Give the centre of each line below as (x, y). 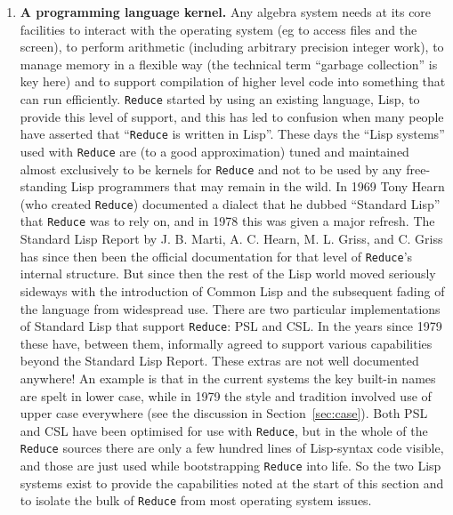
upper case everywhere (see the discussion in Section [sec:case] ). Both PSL (224, 413)
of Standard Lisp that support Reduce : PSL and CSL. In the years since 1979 (231, 326)
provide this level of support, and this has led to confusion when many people (232, 116)
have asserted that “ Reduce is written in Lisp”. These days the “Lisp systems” (232, 134)
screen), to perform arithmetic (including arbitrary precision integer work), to (232, 47)
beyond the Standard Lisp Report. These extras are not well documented (219, 361)
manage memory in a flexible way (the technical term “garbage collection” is (229, 64)
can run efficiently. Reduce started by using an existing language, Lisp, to (220, 98)
